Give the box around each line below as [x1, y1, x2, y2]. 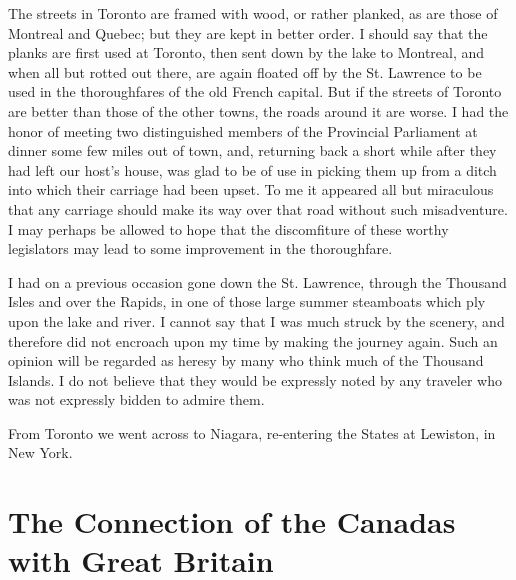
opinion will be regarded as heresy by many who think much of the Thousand [8, 350, 484, 371]
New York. [8, 442, 73, 463]
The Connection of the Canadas [8, 501, 456, 542]
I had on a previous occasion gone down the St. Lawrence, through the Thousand [8, 271, 507, 292]
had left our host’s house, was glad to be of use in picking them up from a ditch [8, 159, 497, 180]
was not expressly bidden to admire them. [8, 389, 265, 410]
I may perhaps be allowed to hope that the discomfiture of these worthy [8, 218, 449, 239]
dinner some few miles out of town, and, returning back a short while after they [8, 140, 497, 161]
